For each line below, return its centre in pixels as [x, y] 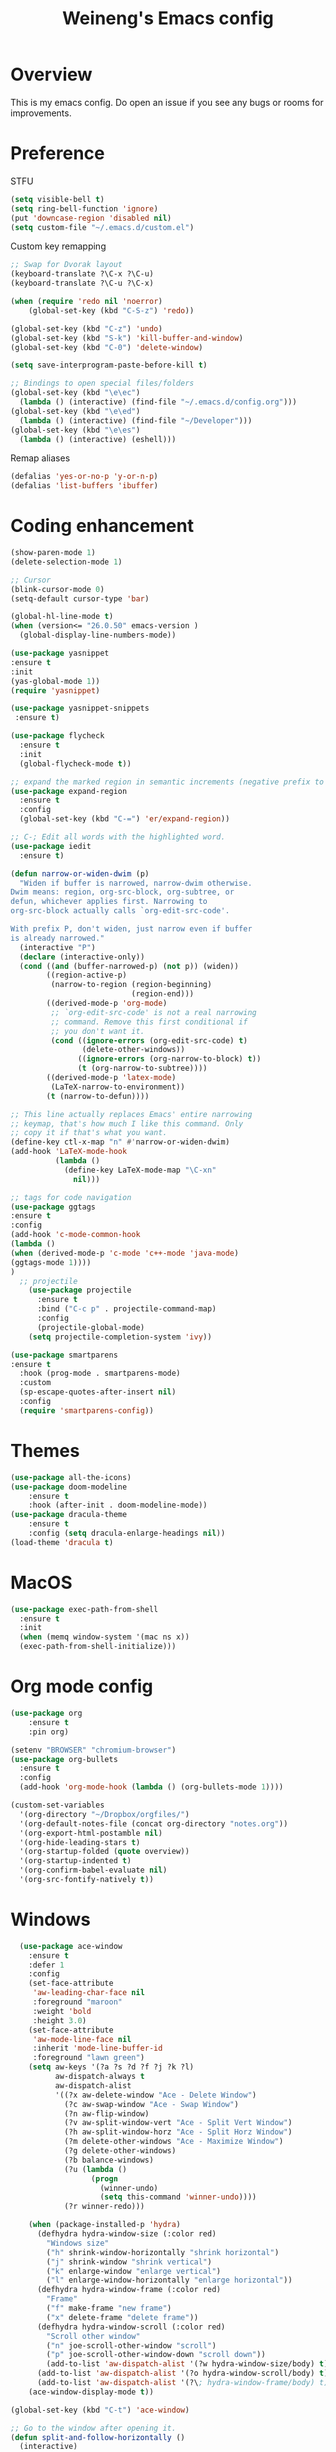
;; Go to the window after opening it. [93, 2428]
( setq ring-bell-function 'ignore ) [84, 208]
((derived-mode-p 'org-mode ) [107, 1003]
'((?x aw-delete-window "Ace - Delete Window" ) [155, 2095]
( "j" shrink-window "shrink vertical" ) [129, 2262]
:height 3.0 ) [59, 2020]
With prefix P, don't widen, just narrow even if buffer [131, 929]
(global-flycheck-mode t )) [75, 763]
